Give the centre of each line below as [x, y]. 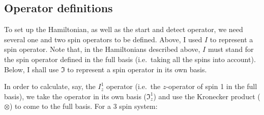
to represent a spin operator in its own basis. [137, 69]
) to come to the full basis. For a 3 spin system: [83, 106]
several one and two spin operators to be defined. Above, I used [103, 39]
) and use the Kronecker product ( [207, 96]
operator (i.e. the [134, 86]
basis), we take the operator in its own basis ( [76, 96]
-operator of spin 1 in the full [212, 86]
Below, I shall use [32, 69]
